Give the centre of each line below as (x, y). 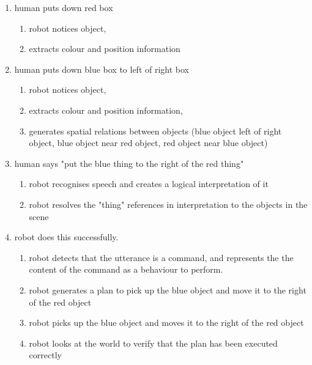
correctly (45, 355)
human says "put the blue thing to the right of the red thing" (129, 163)
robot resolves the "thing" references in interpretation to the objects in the (168, 204)
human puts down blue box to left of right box (102, 69)
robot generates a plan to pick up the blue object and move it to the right (168, 289)
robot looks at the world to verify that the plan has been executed (153, 343)
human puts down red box (64, 7)
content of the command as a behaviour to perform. (126, 269)
